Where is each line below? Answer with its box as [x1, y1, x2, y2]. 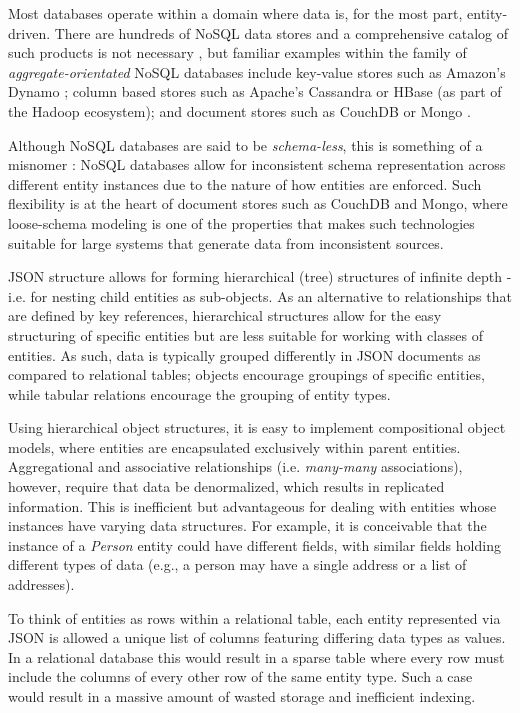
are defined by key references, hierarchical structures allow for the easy [8, 305, 442, 326]
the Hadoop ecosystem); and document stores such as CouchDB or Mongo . [8, 100, 471, 121]
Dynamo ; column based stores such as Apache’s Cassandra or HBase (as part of [8, 81, 502, 102]
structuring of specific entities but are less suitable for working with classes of [8, 324, 483, 345]
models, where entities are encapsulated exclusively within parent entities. [8, 436, 461, 457]
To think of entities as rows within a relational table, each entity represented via [8, 607, 501, 628]
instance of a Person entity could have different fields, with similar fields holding [8, 534, 501, 555]
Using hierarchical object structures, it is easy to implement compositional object [8, 417, 506, 438]
